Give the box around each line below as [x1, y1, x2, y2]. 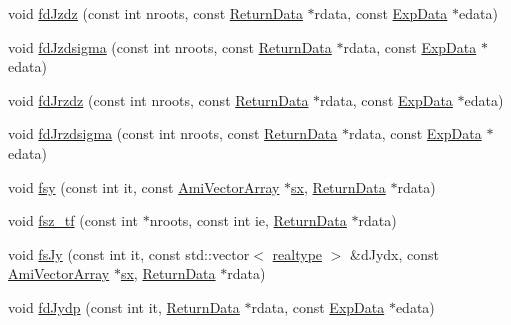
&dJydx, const [350, 243, 439, 264]
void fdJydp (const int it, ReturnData [8, 296, 240, 317]
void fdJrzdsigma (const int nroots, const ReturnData [8, 123, 338, 144]
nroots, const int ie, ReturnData [149, 210, 347, 231]
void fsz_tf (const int [8, 210, 139, 231]
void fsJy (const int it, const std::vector [8, 243, 250, 264]
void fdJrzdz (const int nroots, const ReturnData [8, 89, 309, 110]
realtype [272, 243, 323, 264]
